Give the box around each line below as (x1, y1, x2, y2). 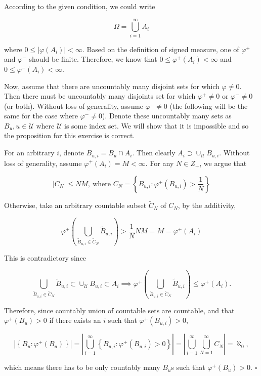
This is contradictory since (4, 252, 86, 263)
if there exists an (49, 315, 101, 325)
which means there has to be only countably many (4, 362, 160, 372)
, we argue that (199, 157, 247, 168)
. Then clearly (132, 147, 176, 158)
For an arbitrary (4, 147, 55, 158)
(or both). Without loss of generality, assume (4, 100, 143, 111)
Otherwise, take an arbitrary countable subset (4, 200, 147, 211)
